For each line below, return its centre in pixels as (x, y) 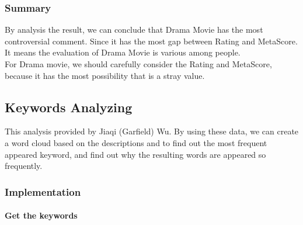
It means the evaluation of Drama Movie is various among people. (123, 52)
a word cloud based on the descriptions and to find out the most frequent (136, 142)
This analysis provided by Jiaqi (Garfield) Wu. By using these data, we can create (152, 131)
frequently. (24, 166)
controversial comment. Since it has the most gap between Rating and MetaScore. (151, 41)
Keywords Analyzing (69, 107)
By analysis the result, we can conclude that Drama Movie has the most (134, 30)
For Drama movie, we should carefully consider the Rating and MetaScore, (138, 64)
